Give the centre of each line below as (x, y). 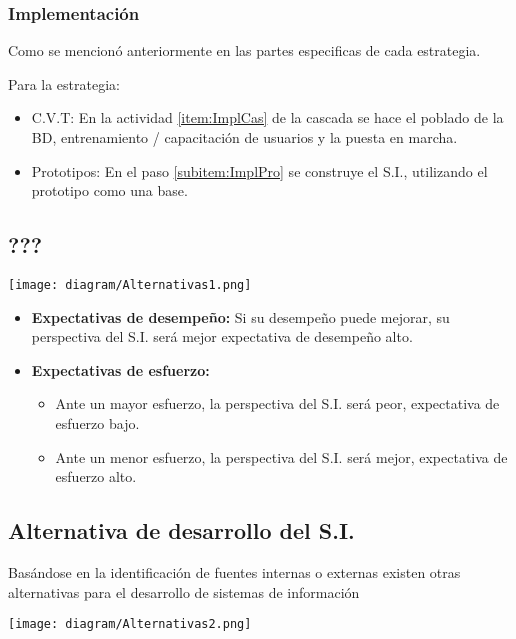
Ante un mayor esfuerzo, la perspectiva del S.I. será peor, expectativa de (277, 403)
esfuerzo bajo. (97, 423)
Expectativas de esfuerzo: (120, 369)
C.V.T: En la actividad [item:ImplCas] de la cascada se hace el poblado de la (267, 117)
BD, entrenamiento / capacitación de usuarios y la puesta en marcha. (244, 137)
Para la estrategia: (64, 83)
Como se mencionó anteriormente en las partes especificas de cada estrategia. (244, 50)
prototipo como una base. (109, 190)
